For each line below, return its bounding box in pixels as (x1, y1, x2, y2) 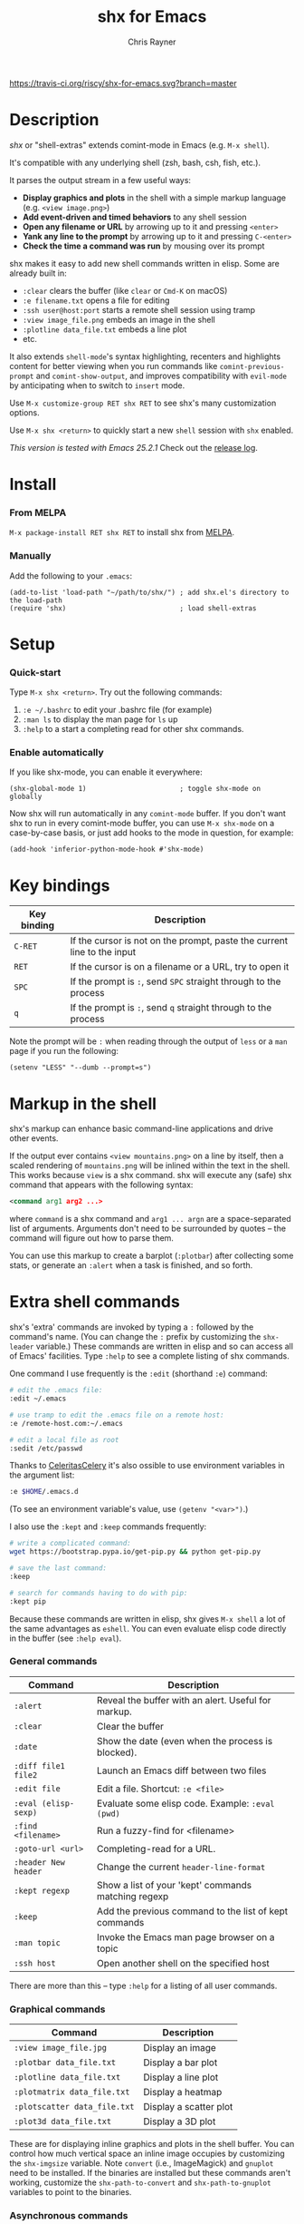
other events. (9, 1133, 59, 1144)
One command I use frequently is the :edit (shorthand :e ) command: (9, 1368, 269, 1380)
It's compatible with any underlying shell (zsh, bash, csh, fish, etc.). (9, 157, 261, 168)
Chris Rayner (128, 36, 176, 47)
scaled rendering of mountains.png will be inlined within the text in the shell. (9, 1160, 290, 1171)
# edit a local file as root (9, 1435, 119, 1444)
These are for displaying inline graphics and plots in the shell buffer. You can (9, 2139, 295, 2150)
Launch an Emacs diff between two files (96, 1764, 267, 1777)
